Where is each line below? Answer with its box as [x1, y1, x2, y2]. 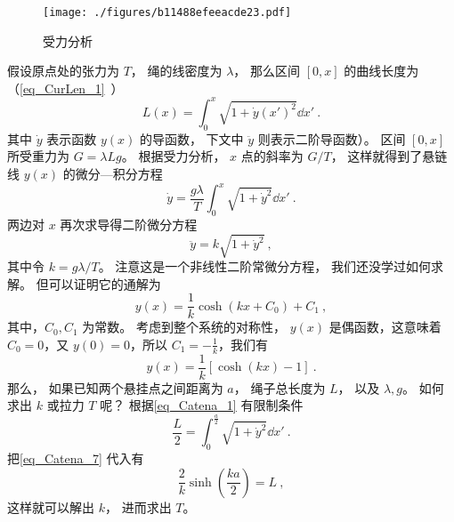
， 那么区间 [233, 61, 301, 80]
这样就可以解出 [7, 497, 94, 516]
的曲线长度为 [344, 61, 419, 80]
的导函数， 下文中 [139, 129, 244, 148]
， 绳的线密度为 [130, 61, 223, 80]
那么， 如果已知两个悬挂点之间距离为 [7, 378, 223, 397]
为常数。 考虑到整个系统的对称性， [82, 317, 286, 336]
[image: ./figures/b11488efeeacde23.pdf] [43, 6, 292, 19]
